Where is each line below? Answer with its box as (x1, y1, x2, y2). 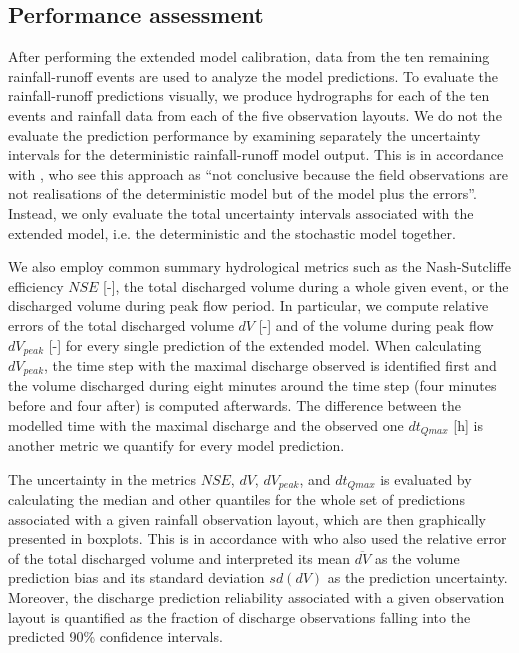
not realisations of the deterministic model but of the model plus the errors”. (8, 183, 477, 204)
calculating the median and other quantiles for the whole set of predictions (8, 489, 465, 510)
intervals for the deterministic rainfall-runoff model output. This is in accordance (8, 144, 504, 165)
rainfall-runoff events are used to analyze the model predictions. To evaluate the (8, 65, 498, 86)
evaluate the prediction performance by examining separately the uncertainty (8, 124, 481, 145)
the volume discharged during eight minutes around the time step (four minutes (8, 375, 497, 396)
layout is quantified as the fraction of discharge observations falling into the (8, 606, 471, 627)
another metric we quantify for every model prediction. (8, 435, 345, 456)
